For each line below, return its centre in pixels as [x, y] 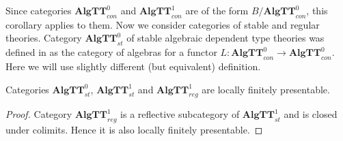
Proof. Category [39, 114]
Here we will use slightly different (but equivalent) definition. [133, 66]
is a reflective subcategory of [180, 114]
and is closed [311, 114]
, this [317, 10]
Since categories [39, 10]
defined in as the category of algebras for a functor [111, 52]
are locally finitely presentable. [266, 89]
